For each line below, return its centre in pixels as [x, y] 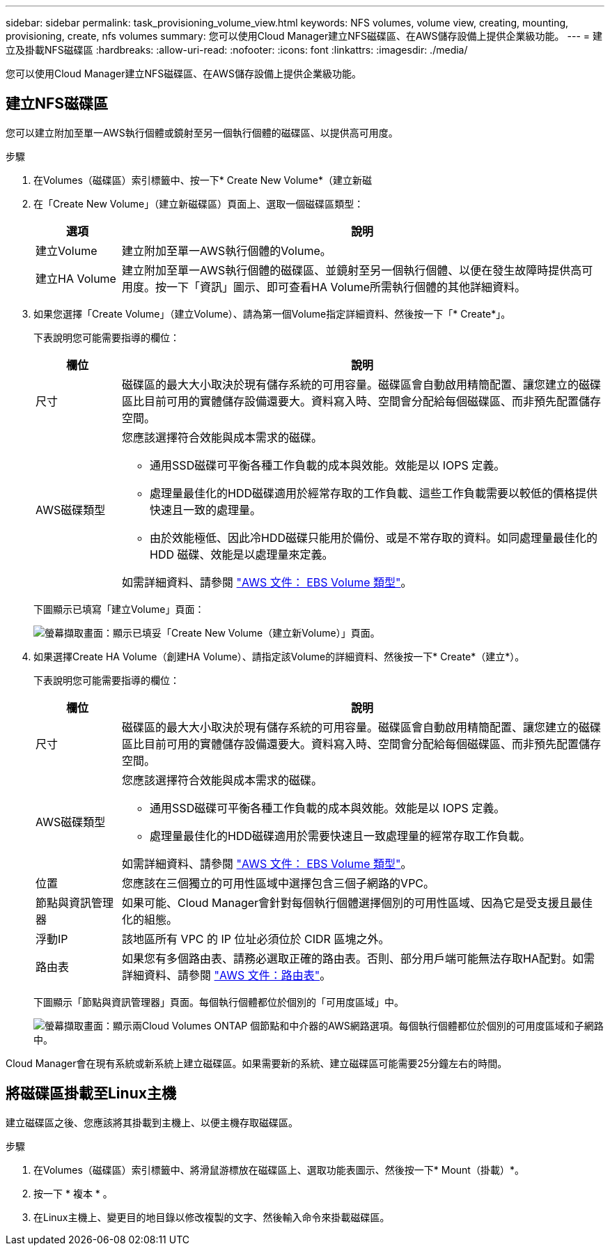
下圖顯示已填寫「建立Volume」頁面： [119, 609]
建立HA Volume [76, 278]
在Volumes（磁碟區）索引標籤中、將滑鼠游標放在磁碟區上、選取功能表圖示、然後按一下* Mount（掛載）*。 [279, 1170]
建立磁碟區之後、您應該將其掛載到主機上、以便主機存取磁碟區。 [152, 1122]
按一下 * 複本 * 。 [73, 1193]
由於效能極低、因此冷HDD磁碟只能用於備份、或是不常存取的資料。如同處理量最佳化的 [374, 537]
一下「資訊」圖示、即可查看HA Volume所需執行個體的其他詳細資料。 [346, 287]
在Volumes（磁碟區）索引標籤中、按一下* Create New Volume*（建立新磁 [203, 180]
